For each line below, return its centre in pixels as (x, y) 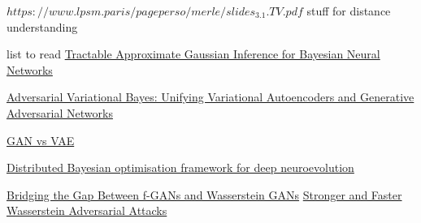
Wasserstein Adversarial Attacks (87, 210)
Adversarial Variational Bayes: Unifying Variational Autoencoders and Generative (210, 97)
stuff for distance (349, 11)
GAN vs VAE (41, 140)
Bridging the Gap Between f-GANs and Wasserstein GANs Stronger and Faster (204, 194)
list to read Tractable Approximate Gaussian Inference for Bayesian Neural (193, 54)
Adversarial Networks (60, 112)
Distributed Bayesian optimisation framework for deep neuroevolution (180, 167)
